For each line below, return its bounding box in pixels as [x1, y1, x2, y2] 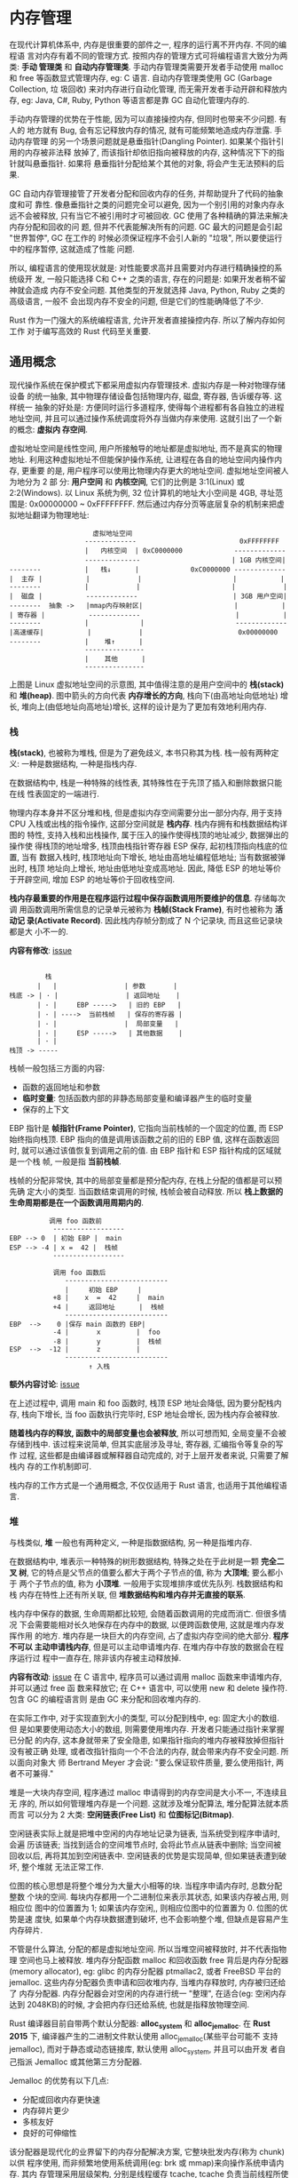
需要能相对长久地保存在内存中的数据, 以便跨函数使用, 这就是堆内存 [34, 1619, 277, 1631]
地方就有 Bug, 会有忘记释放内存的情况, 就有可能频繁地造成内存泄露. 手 [26, 124, 282, 135]
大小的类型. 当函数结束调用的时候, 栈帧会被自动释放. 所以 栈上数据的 [34, 1186, 284, 1197]
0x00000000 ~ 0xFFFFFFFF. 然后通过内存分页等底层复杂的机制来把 [28, 499, 278, 509]
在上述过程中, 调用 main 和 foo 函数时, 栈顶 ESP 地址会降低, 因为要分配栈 [9, 1398, 275, 1408]
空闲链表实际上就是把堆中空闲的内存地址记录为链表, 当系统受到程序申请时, [9, 1828, 281, 1839]
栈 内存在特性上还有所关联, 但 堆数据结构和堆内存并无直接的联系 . [9, 1590, 246, 1600]
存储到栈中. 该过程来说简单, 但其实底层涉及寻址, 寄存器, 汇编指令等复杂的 [9, 1439, 276, 1449]
